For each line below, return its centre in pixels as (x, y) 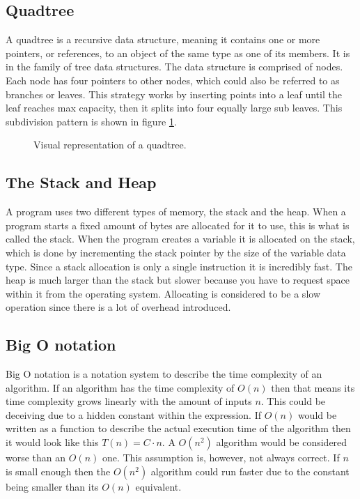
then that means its (313, 387)
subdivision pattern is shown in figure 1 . (91, 121)
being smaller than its (52, 486)
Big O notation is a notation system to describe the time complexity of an (164, 374)
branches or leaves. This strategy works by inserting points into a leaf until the (174, 94)
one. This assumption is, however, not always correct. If (221, 458)
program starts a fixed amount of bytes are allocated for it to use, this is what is (178, 225)
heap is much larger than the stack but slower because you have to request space (178, 280)
